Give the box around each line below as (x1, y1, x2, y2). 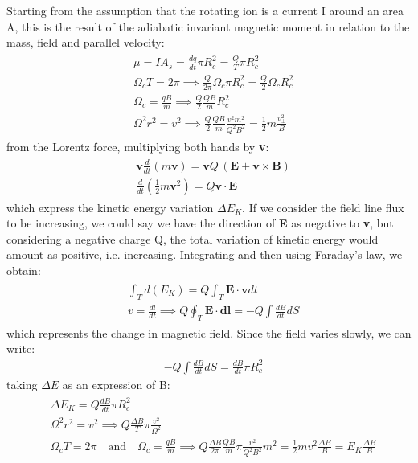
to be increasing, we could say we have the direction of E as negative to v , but (6, 215, 394, 231)
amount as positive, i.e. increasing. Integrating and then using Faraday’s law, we (6, 246, 403, 263)
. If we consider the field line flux (242, 199, 404, 215)
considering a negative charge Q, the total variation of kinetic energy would (6, 230, 379, 247)
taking (6, 375, 38, 392)
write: (6, 340, 35, 357)
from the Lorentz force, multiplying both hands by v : (6, 137, 269, 154)
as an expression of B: (62, 375, 170, 392)
